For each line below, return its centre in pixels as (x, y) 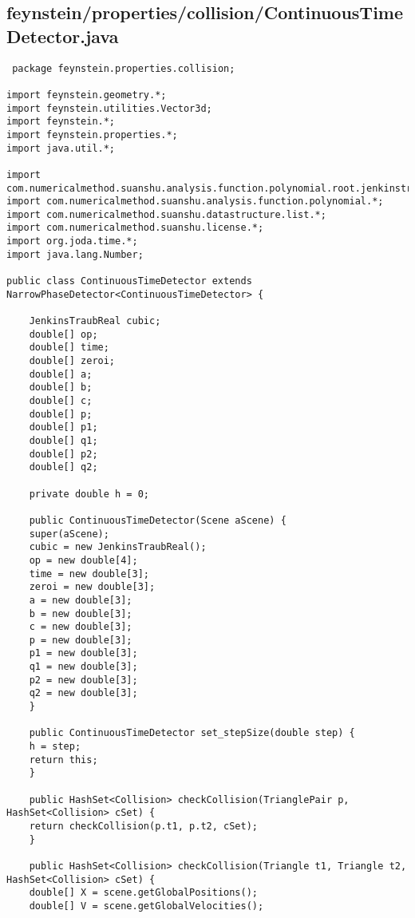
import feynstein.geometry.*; (87, 95)
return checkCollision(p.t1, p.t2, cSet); (143, 826)
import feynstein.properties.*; (92, 135)
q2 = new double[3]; (83, 693)
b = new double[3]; (81, 613)
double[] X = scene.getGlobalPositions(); (143, 893)
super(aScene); (69, 534)
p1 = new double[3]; (83, 653)
